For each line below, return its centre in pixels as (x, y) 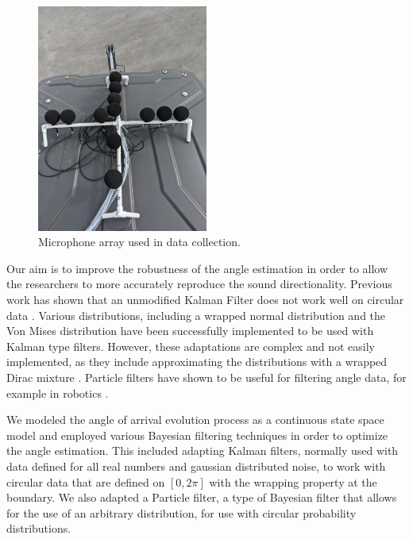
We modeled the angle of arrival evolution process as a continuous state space (195, 420)
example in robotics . (58, 393)
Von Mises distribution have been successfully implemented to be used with (190, 331)
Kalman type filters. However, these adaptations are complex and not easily (191, 346)
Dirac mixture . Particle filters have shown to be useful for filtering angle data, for (206, 377)
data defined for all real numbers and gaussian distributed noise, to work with (196, 466)
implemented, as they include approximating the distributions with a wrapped (197, 362)
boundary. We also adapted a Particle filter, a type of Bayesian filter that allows (202, 497)
